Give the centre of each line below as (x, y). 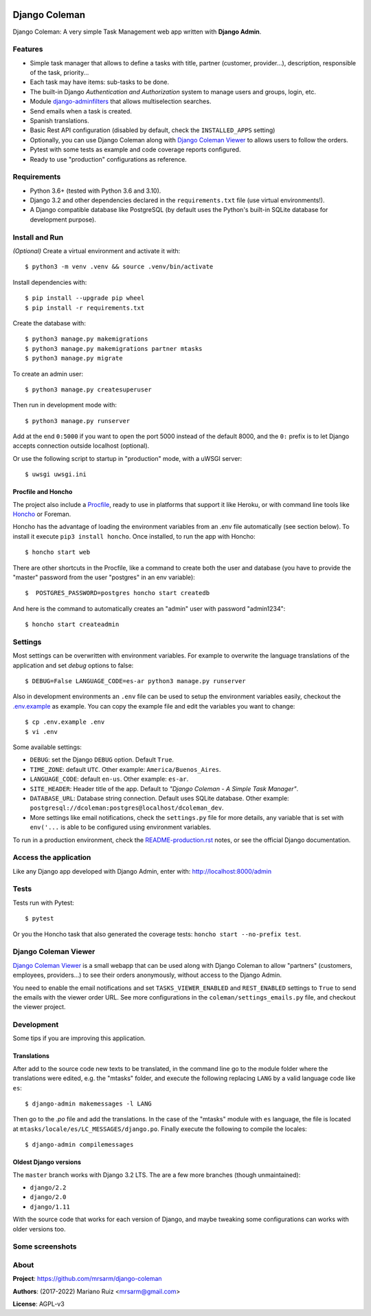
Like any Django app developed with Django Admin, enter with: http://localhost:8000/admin (142, 871)
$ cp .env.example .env (65, 722)
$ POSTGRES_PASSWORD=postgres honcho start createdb (117, 593)
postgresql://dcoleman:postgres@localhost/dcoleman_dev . (127, 808)
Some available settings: (47, 747)
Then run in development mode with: (65, 405)
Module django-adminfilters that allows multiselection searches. (121, 101)
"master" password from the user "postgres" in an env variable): (104, 577)
